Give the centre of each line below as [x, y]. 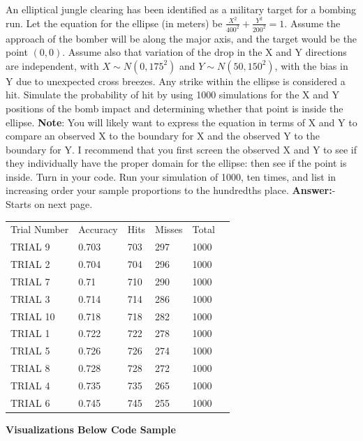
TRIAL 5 [30, 351]
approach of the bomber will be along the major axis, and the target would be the [181, 38]
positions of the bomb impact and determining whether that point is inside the [175, 108]
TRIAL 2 [30, 264]
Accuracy [98, 229]
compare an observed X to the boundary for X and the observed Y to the [163, 136]
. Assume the [312, 23]
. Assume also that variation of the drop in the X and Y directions [205, 52]
